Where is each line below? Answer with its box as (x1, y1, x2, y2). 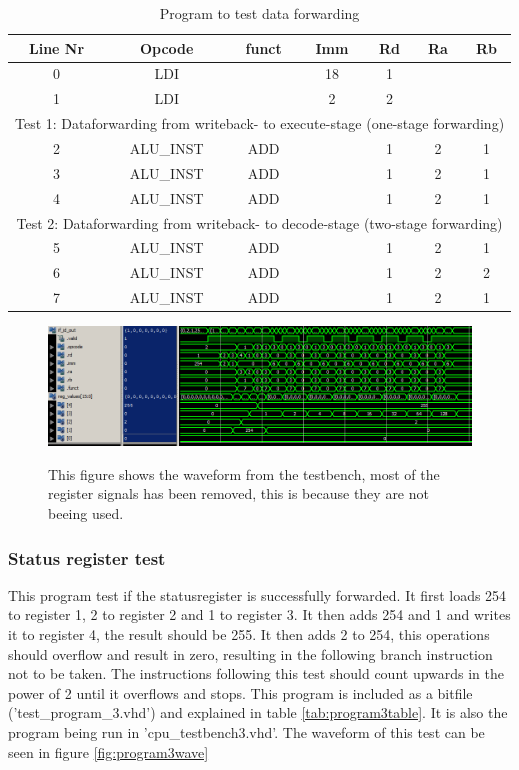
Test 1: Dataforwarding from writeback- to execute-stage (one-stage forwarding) (15, 113, 505, 134)
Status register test (8, 545, 166, 570)
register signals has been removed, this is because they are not (48, 483, 429, 504)
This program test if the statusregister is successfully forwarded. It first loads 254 (8, 584, 507, 605)
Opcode (139, 37, 194, 58)
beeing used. (48, 502, 124, 523)
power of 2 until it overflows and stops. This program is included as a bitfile (8, 682, 473, 703)
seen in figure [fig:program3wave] (8, 741, 209, 762)
